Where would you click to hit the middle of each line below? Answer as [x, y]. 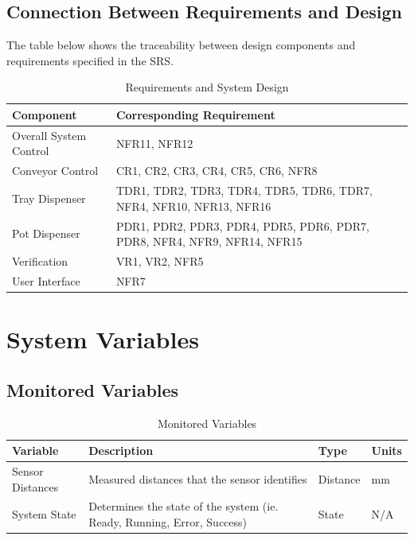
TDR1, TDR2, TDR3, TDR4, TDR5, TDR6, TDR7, [244, 190]
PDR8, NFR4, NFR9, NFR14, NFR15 [209, 241]
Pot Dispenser [46, 233]
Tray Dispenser [49, 198]
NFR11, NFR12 [154, 143]
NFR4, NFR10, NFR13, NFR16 [193, 206]
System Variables [103, 339]
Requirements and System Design [207, 87]
